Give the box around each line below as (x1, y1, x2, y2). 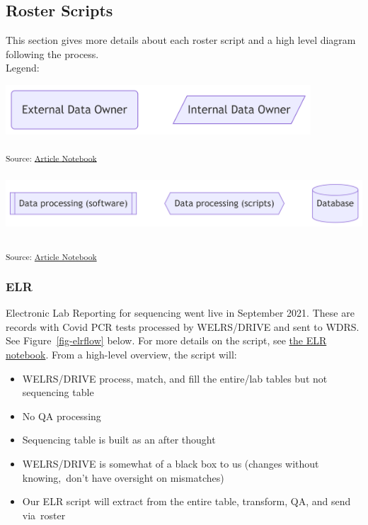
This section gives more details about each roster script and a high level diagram (6, 33, 356, 47)
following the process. (6, 46, 99, 61)
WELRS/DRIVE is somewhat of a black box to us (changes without (22, 456, 319, 470)
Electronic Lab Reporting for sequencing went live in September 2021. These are (6, 305, 355, 320)
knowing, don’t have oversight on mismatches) (22, 470, 224, 485)
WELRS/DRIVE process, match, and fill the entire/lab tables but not (22, 371, 328, 385)
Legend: (6, 60, 40, 75)
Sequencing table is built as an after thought (22, 432, 216, 447)
